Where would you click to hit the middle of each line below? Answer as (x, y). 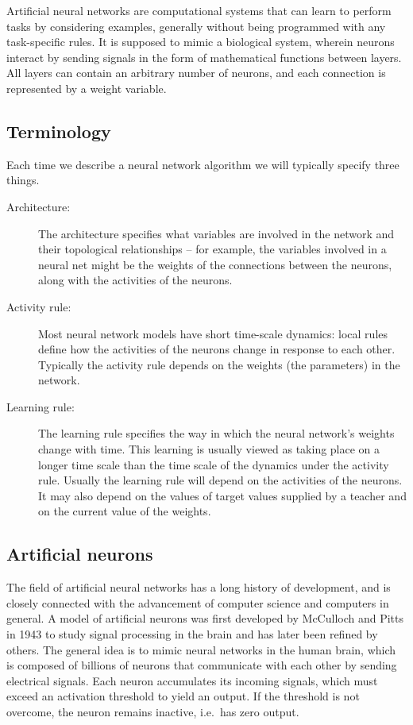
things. (23, 180)
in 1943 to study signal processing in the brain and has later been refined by (192, 634)
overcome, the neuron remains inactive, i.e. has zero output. (153, 712)
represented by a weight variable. (87, 88)
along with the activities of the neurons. (135, 280)
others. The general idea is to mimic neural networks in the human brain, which (201, 649)
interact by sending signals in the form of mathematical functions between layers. (204, 57)
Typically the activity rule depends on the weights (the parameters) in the (219, 364)
